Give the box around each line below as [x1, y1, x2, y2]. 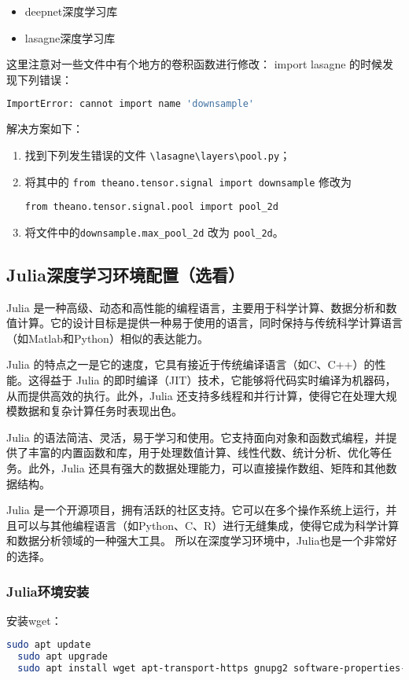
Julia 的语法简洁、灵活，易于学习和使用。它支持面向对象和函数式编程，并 [6, 428, 386, 445]
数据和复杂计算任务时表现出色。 [17, 402, 182, 419]
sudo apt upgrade [17, 651, 108, 663]
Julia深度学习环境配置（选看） [6, 262, 245, 286]
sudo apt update [6, 639, 91, 651]
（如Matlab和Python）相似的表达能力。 [6, 329, 208, 346]
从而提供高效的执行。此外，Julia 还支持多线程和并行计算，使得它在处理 [6, 387, 375, 403]
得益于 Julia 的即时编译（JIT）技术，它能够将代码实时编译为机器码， [39, 372, 396, 388]
